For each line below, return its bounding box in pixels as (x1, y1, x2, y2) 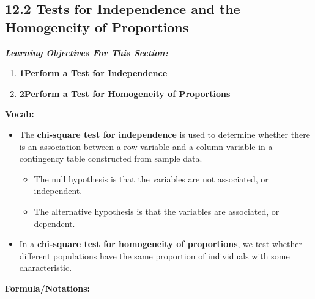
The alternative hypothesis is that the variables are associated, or (34, 204, 280, 217)
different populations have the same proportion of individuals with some (19, 249, 290, 262)
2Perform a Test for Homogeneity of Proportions (19, 87, 231, 99)
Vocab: (5, 107, 34, 120)
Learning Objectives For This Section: (5, 46, 168, 59)
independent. (34, 184, 83, 197)
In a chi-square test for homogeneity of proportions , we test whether (19, 237, 302, 250)
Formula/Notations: (5, 281, 91, 294)
